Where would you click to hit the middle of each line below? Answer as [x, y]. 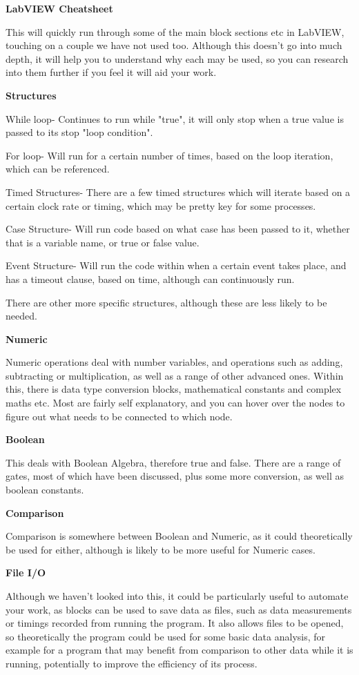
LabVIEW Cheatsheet [59, 8]
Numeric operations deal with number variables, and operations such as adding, [174, 362]
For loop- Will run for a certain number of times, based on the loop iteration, [169, 155]
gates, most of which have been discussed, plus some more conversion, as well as [175, 476]
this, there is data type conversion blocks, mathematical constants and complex [174, 389]
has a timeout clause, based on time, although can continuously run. [150, 278]
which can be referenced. [58, 169]
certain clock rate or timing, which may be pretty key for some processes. [161, 205]
